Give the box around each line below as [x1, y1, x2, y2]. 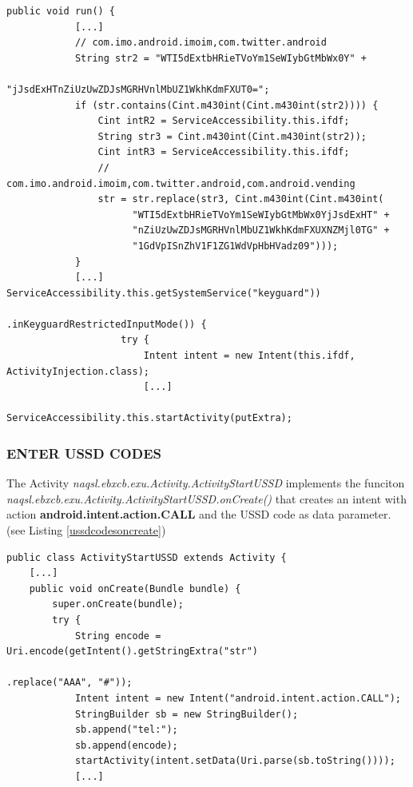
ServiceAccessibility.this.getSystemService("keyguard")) [6, 287, 321, 299]
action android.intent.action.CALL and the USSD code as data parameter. [6, 506, 391, 523]
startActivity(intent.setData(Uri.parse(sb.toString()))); [74, 755, 395, 767]
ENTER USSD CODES [6, 443, 161, 463]
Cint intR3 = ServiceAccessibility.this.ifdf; [97, 146, 350, 158]
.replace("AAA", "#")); [6, 677, 133, 689]
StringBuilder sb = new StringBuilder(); [74, 708, 299, 720]
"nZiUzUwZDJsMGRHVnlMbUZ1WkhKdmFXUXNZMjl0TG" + [132, 225, 390, 236]
